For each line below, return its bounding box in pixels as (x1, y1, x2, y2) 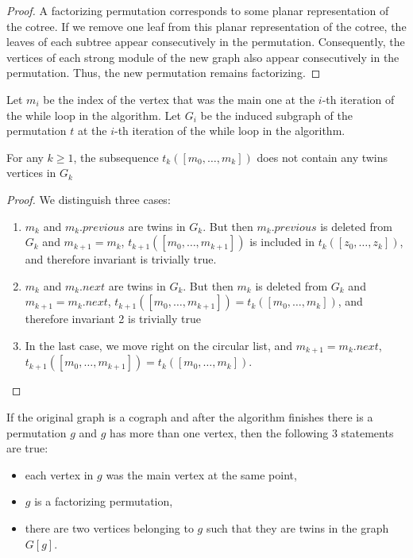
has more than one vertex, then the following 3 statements (110, 424, 394, 441)
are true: (6, 440, 48, 456)
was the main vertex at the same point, (106, 466, 297, 483)
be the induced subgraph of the (200, 106, 353, 123)
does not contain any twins (257, 148, 388, 165)
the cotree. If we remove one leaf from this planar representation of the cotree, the (6, 17, 407, 34)
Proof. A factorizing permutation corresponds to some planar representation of (6, 2, 389, 18)
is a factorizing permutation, (34, 493, 173, 510)
